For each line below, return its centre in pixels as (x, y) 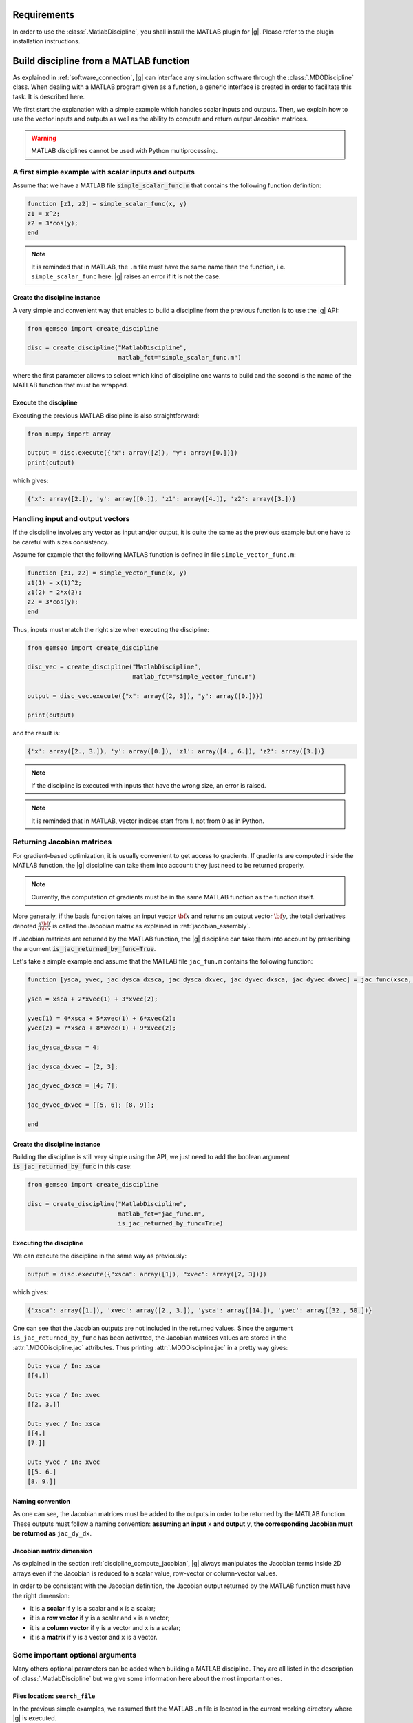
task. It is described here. (49, 96)
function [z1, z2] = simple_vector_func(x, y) (107, 573)
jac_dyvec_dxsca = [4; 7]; (73, 1086)
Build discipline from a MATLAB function (102, 61)
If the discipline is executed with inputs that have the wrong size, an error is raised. (149, 785)
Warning (44, 138)
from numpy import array (69, 434)
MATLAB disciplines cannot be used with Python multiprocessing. (125, 151)
